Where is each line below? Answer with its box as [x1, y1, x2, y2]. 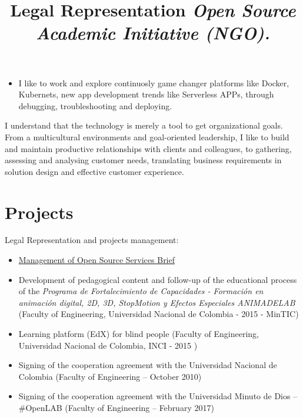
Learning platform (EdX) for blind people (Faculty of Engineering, [18, 328, 259, 339]
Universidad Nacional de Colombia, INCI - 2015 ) [18, 339, 198, 351]
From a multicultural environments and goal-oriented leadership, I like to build [5, 130, 289, 143]
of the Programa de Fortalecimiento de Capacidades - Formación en [18, 285, 264, 297]
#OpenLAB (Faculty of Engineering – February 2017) [18, 401, 214, 413]
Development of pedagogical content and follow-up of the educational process [18, 273, 297, 285]
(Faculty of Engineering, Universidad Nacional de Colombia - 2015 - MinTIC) [18, 308, 299, 320]
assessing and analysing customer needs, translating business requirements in [5, 154, 282, 166]
